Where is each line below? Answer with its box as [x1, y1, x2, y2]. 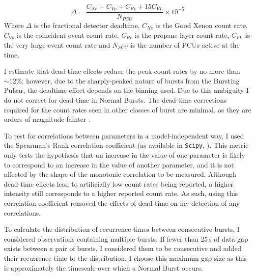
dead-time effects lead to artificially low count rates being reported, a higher [4, 178, 233, 189]
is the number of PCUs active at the [130, 39, 240, 50]
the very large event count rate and [4, 39, 110, 50]
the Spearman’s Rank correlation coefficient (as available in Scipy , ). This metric [4, 140, 249, 150]
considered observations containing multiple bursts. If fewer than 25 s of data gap [4, 233, 248, 244]
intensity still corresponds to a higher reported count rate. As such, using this [4, 188, 238, 198]
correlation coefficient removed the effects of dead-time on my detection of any [4, 197, 240, 208]
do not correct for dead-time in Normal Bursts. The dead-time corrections [4, 94, 227, 105]
